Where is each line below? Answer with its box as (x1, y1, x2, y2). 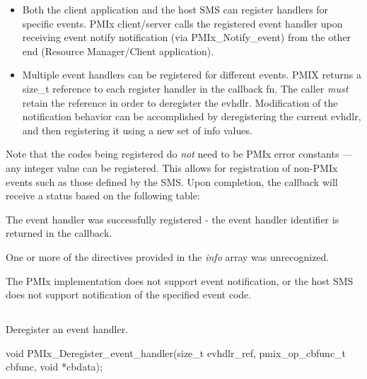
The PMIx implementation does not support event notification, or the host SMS (6, 273, 354, 288)
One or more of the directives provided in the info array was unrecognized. (6, 249, 330, 264)
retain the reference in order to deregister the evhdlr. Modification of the (22, 95, 338, 110)
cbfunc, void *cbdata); (6, 359, 103, 374)
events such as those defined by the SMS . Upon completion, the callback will (6, 174, 338, 189)
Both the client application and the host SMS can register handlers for (22, 2, 329, 16)
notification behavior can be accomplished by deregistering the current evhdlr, (22, 109, 361, 124)
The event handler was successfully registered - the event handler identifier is (6, 211, 339, 226)
